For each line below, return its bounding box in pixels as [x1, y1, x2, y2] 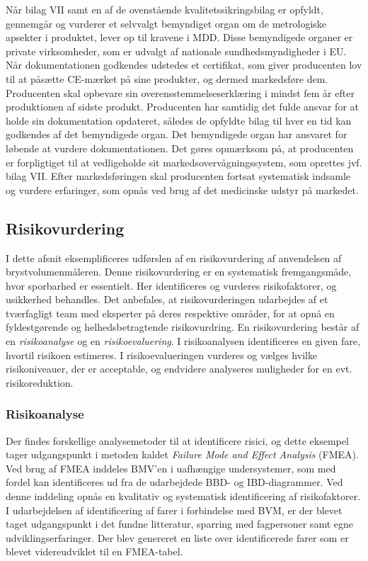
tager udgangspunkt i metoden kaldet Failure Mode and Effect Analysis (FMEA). [6, 447, 359, 462]
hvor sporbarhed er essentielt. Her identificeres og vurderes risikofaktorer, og [6, 278, 337, 293]
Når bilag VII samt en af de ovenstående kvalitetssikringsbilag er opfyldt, [6, 2, 323, 16]
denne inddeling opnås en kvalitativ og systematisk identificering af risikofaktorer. [6, 489, 361, 504]
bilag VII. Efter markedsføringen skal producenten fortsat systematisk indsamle [6, 169, 351, 183]
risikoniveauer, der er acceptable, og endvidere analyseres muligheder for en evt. [6, 361, 352, 376]
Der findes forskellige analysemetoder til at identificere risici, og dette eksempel [6, 433, 349, 448]
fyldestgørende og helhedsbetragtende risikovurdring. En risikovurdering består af [6, 319, 360, 334]
